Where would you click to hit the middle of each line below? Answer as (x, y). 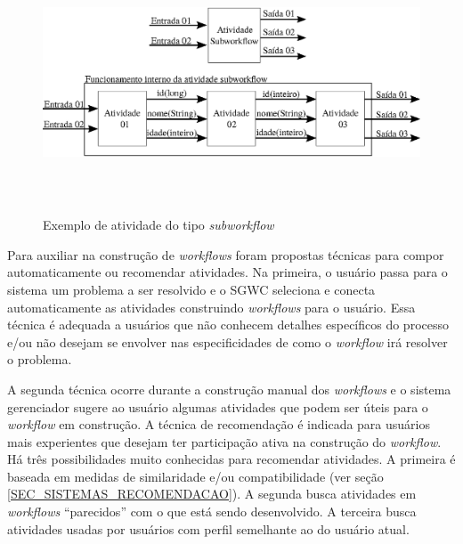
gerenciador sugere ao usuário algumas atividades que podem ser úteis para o (218, 406)
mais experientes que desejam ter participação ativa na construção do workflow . (224, 441)
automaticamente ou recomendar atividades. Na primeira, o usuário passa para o (227, 272)
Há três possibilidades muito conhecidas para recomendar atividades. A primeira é (231, 459)
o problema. (40, 359)
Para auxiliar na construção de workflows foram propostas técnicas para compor (226, 254)
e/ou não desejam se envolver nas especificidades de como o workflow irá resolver (227, 341)
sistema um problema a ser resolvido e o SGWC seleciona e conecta (191, 289)
